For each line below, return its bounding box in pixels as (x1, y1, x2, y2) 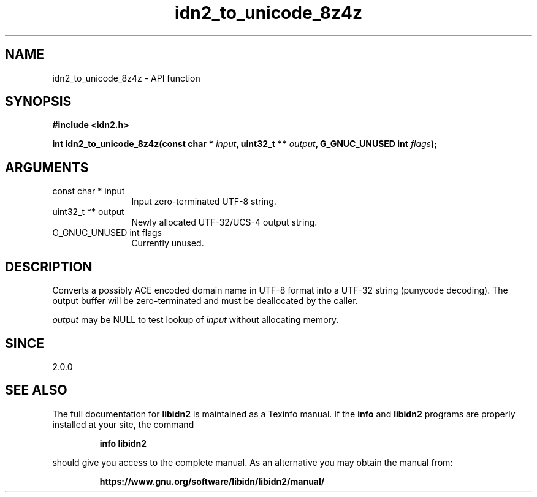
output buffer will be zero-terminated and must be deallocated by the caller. (52, 295, 358, 306)
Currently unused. (131, 238, 204, 249)
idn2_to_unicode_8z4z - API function (52, 72, 200, 83)
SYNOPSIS (5, 94, 72, 110)
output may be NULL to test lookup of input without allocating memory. (52, 314, 339, 325)
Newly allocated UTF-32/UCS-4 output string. (131, 217, 318, 228)
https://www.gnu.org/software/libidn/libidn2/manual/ (99, 476, 325, 487)
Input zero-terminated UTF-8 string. (131, 196, 276, 207)
